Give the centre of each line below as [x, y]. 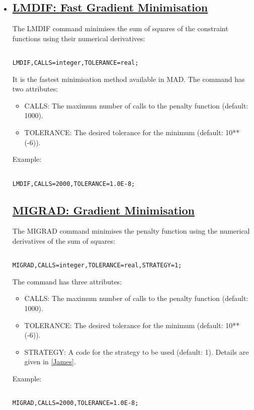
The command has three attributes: [67, 281]
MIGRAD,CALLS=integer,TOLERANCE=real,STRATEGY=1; [97, 266]
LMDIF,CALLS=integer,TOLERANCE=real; [75, 63]
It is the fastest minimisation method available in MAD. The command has [129, 79]
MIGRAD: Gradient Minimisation [103, 210]
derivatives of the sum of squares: [64, 240]
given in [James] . [50, 362]
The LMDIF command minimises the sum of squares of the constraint [120, 28]
